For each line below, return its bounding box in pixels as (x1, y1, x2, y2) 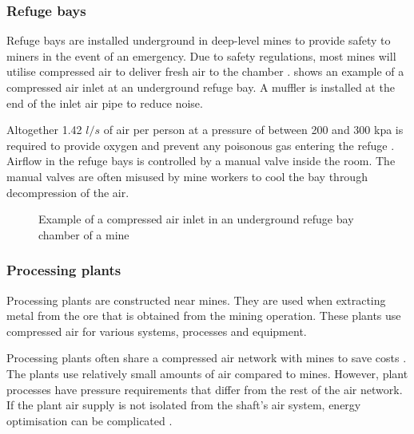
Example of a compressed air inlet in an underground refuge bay (38, 211, 354, 227)
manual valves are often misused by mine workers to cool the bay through (6, 168, 368, 184)
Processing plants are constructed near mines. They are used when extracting (6, 291, 386, 308)
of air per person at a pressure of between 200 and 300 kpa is (103, 121, 404, 138)
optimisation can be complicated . (6, 412, 173, 428)
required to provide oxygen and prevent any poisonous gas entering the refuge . (6, 136, 395, 153)
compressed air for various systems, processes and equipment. (6, 322, 307, 339)
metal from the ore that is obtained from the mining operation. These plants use (6, 307, 401, 324)
